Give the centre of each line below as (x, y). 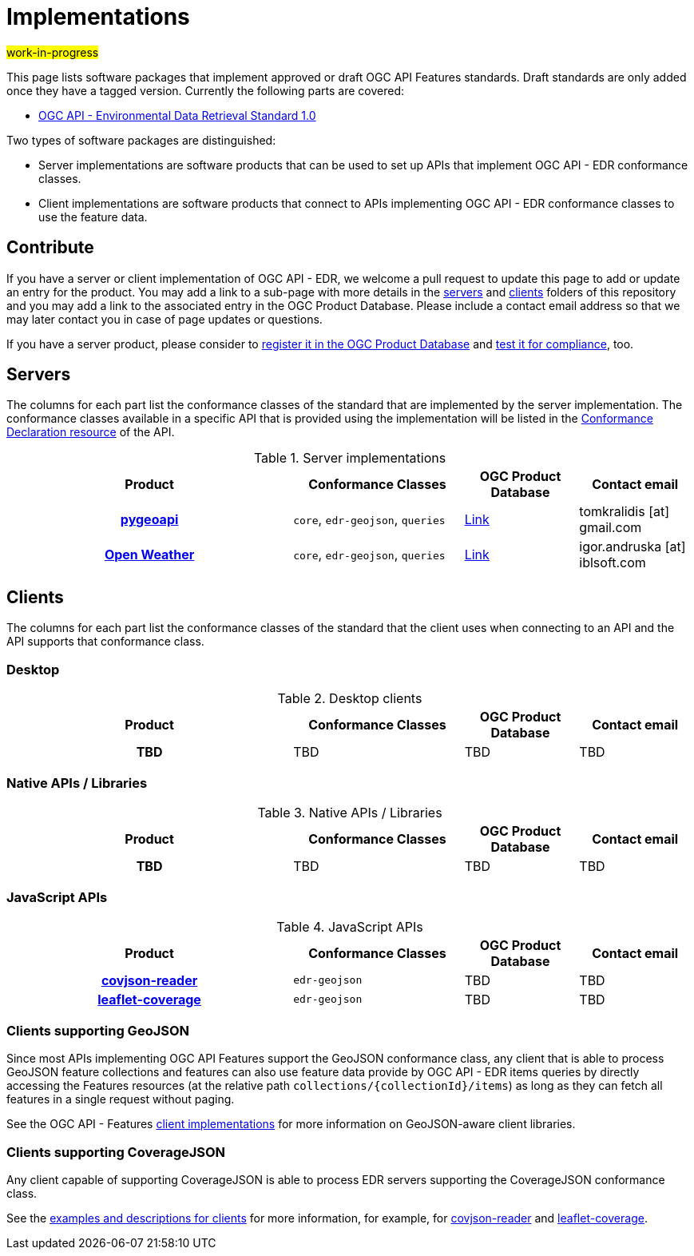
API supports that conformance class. (105, 642)
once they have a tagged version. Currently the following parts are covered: (206, 90)
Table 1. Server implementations (350, 458)
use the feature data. (93, 217)
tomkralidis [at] (625, 512)
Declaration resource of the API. (91, 432)
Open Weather (149, 555)
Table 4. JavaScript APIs (350, 926)
